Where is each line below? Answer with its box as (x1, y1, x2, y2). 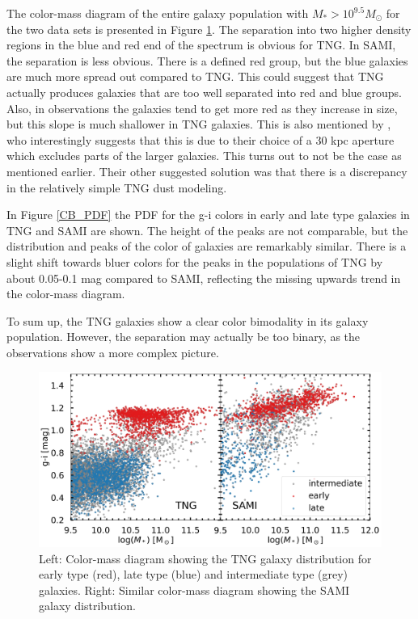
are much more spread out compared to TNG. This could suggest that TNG (6, 68, 384, 85)
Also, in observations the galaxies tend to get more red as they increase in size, (6, 99, 398, 116)
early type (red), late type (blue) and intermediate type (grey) (39, 566, 348, 583)
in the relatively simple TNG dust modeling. (6, 179, 227, 196)
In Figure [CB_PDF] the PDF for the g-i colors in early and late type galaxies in (6, 206, 410, 223)
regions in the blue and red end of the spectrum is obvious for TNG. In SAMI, (6, 36, 396, 53)
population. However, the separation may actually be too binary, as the (6, 328, 361, 345)
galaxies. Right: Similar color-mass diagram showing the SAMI (39, 581, 350, 598)
